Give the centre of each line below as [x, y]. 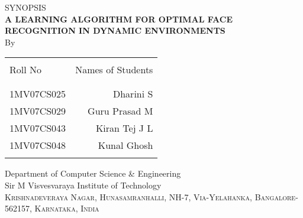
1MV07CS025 [38, 94]
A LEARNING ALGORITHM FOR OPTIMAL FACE [119, 19]
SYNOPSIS [25, 7]
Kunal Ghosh [125, 145]
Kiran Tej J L [124, 128]
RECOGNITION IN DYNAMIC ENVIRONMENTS [115, 30]
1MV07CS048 [38, 145]
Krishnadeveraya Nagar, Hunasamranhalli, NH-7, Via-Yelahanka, [129, 196]
